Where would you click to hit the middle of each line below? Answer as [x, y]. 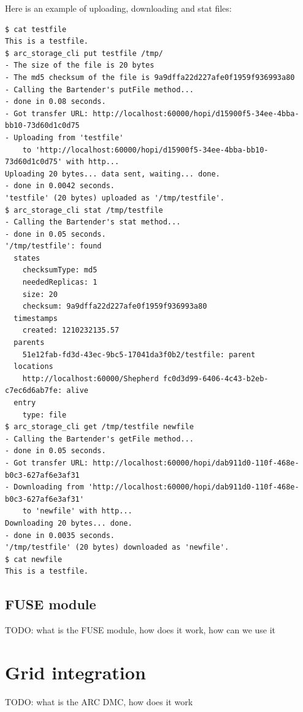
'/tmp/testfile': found [53, 246]
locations [33, 367]
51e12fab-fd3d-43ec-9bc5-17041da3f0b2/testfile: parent [139, 354]
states [27, 258]
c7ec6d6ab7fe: [34, 391]
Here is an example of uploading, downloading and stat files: [118, 8]
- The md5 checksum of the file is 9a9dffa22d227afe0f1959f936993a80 [150, 77]
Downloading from [49, 487]
